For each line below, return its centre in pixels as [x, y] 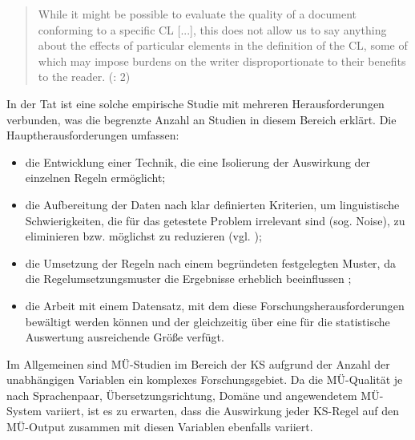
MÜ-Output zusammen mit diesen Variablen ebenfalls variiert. [160, 427]
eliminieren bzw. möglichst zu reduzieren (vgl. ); [143, 236]
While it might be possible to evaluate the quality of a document [197, 14]
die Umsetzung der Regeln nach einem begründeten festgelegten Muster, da [210, 262]
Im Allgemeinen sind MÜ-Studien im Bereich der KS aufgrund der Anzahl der [198, 363]
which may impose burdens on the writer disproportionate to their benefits [222, 61]
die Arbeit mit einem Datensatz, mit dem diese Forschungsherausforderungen [215, 305]
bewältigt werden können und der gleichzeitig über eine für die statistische [207, 321]
